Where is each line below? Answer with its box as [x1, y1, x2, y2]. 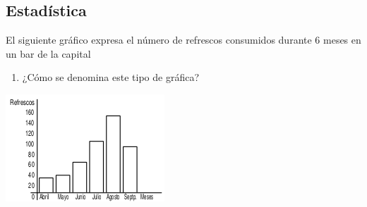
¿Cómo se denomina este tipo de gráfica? [22, 70, 200, 84]
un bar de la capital [6, 46, 91, 61]
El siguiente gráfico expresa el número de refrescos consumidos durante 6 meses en [6, 32, 361, 47]
